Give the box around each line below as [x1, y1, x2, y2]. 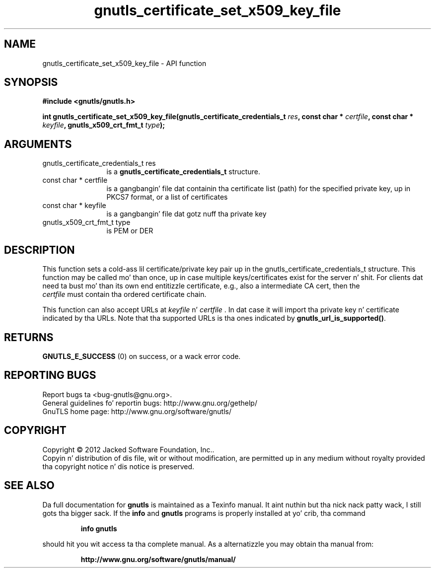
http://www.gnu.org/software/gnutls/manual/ [80, 555, 236, 564]
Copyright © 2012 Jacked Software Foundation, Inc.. [42, 445, 215, 454]
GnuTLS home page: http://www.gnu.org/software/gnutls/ [42, 407, 231, 416]
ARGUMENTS [4, 138, 72, 150]
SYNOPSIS [4, 76, 58, 89]
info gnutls [80, 524, 117, 533]
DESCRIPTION [4, 243, 75, 256]
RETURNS [4, 331, 54, 344]
